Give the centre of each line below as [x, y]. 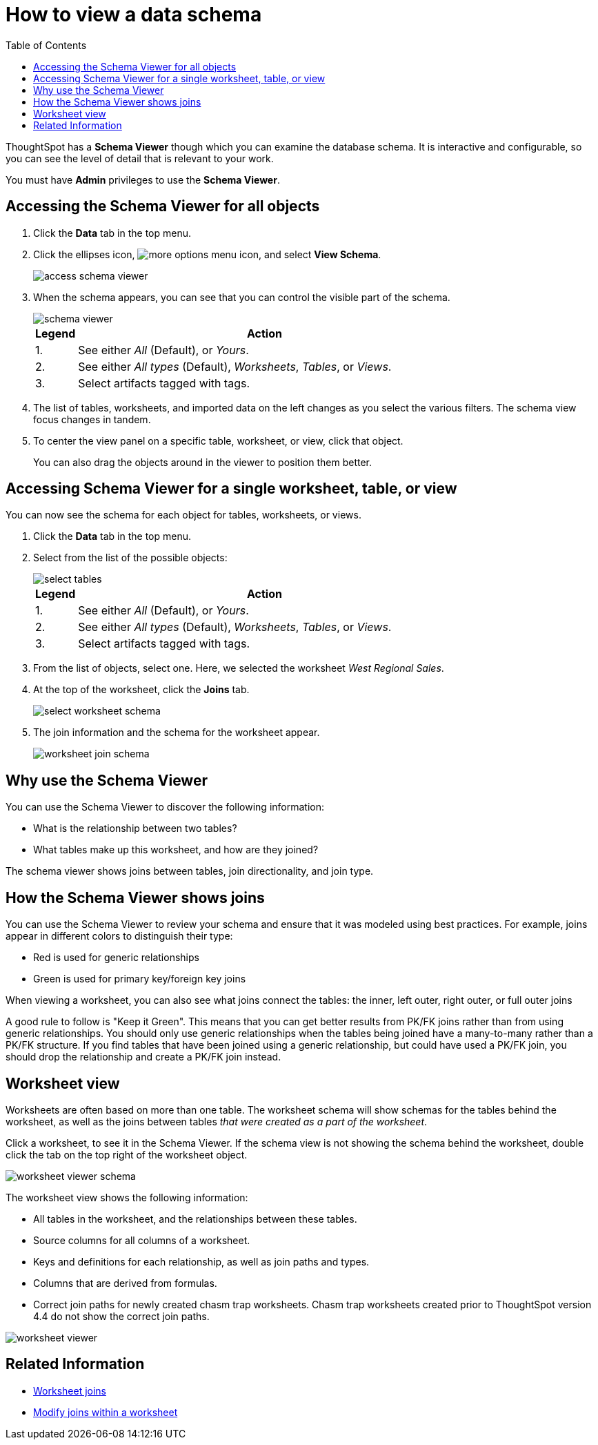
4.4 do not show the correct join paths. [121, 1316]
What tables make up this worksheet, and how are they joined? [176, 850]
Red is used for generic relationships [116, 958]
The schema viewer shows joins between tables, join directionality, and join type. [190, 871]
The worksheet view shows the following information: [127, 1197]
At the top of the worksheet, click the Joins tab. [141, 690]
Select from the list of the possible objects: [130, 558]
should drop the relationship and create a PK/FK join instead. [143, 1057]
